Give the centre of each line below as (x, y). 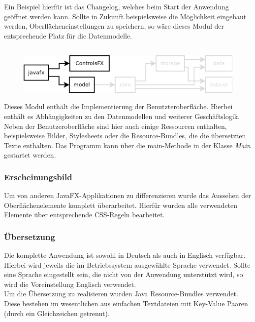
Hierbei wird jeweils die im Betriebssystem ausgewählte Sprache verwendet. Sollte (127, 264)
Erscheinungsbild (38, 177)
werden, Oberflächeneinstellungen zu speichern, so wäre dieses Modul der (114, 26)
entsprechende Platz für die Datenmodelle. (68, 35)
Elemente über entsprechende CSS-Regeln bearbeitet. (84, 215)
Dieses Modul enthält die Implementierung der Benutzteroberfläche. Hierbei (118, 106)
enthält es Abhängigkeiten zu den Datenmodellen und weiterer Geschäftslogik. (122, 116)
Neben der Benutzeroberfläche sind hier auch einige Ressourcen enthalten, (115, 126)
